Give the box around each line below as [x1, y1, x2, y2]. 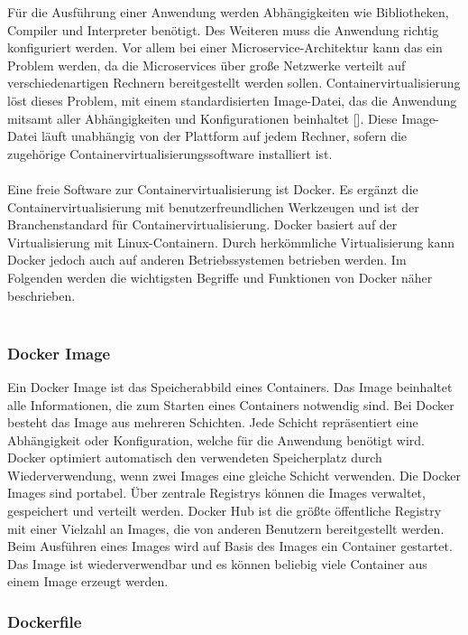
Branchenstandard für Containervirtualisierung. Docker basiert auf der [7, 215, 398, 234]
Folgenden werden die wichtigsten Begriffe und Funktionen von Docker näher [7, 267, 433, 286]
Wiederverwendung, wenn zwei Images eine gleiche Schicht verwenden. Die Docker [7, 465, 461, 484]
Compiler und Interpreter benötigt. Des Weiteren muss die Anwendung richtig [7, 20, 439, 39]
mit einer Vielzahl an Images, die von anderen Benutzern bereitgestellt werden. [7, 518, 445, 537]
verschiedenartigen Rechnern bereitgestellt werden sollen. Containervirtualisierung [7, 73, 461, 92]
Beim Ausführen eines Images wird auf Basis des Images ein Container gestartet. [7, 537, 453, 556]
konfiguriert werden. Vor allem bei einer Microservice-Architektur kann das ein [7, 38, 443, 57]
